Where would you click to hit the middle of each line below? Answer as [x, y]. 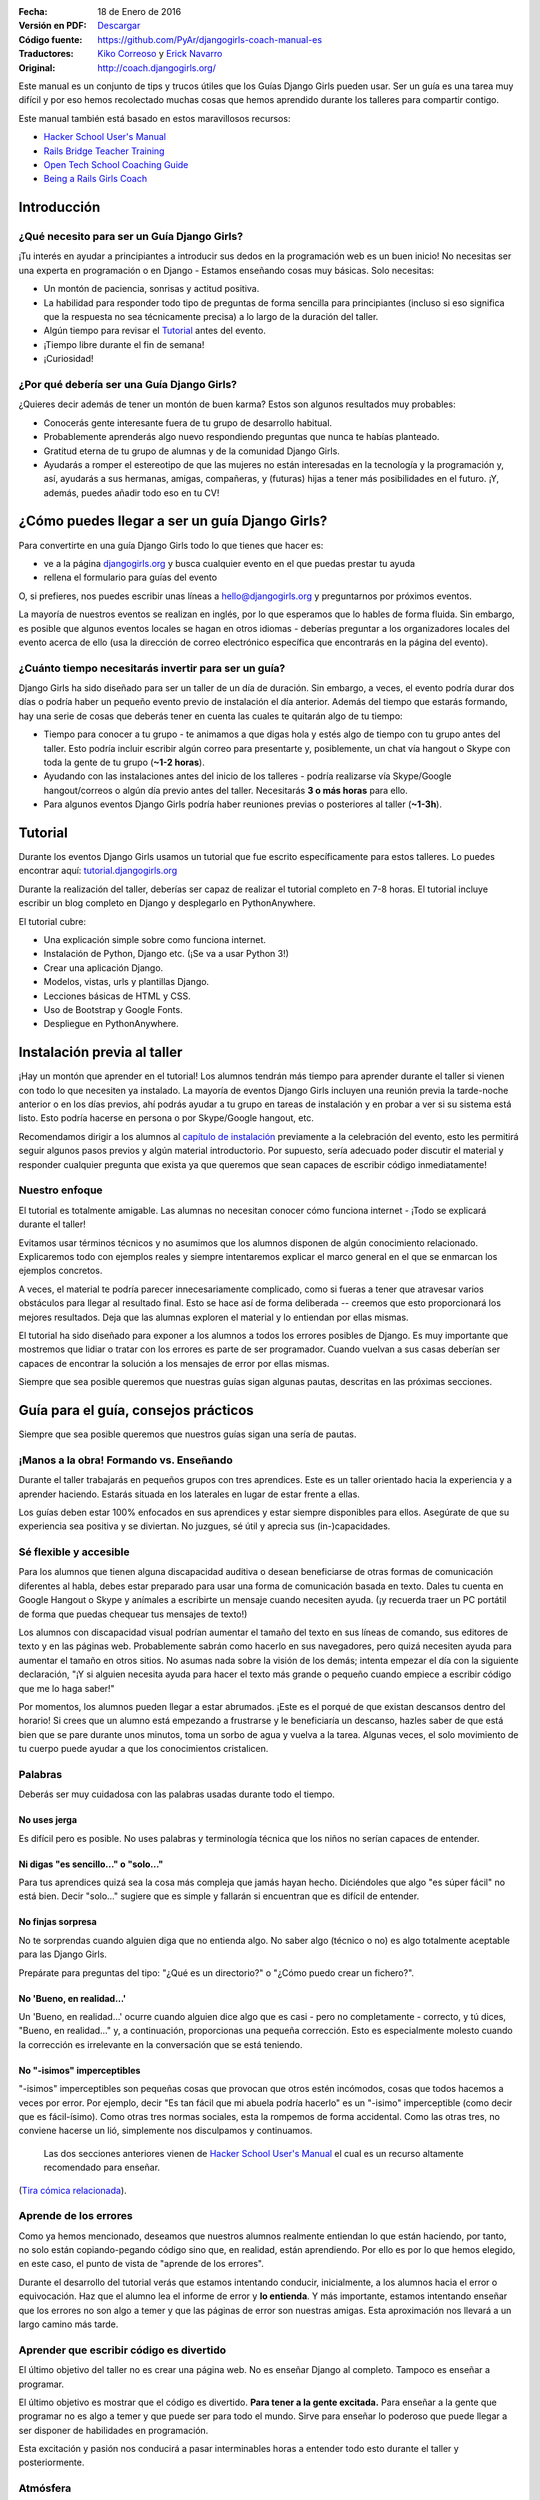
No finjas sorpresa [57, 1922]
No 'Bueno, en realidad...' [72, 1998]
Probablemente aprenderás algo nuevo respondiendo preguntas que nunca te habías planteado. [241, 437]
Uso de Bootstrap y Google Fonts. [113, 1009]
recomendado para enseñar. [101, 2167]
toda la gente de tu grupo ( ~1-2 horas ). [124, 762]
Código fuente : [50, 39]
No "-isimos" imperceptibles [79, 2070]
